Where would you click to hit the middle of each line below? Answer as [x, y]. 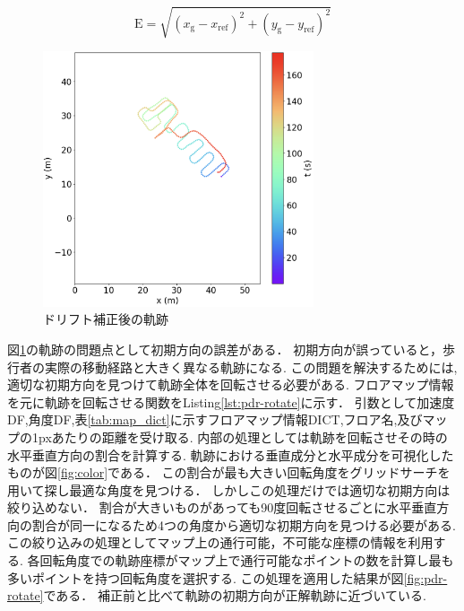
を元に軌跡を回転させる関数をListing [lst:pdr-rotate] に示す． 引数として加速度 [231, 402]
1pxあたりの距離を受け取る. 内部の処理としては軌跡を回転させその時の [240, 436]
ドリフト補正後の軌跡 [106, 319]
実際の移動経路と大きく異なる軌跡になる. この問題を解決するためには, [251, 367]
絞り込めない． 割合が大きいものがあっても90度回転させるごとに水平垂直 [222, 507]
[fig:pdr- [425, 577]
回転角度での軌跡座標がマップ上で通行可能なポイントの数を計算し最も [247, 560]
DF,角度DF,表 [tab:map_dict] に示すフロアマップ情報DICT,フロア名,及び [215, 419]
